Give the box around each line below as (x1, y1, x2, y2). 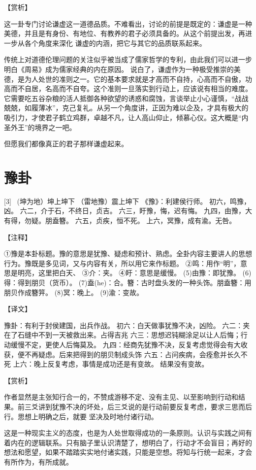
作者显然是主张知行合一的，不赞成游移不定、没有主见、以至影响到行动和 (4, 392, 238, 402)
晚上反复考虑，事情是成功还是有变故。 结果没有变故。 (33, 359, 209, 369)
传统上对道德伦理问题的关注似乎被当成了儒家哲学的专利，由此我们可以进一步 (4, 54, 252, 65)
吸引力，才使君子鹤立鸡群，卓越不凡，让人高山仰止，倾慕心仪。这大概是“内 (4, 112, 249, 122)
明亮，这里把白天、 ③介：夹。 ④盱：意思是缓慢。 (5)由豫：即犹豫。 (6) (17, 268, 252, 278)
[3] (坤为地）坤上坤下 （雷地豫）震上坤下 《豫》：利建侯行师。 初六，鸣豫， (4, 196, 251, 206)
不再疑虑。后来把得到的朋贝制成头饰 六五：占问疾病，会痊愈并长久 (24, 349, 241, 359)
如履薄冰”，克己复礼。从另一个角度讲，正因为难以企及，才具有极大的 (24, 102, 249, 113)
